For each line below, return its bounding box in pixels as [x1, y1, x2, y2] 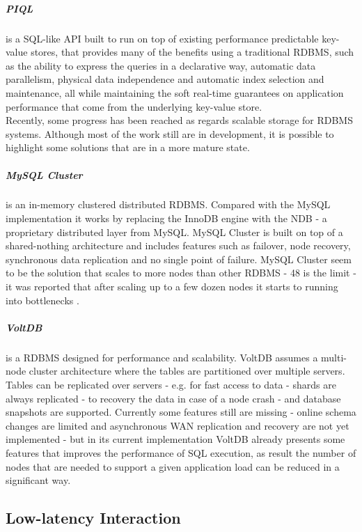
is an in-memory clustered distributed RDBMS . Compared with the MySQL [6, 197, 331, 212]
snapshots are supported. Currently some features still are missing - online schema [6, 405, 356, 419]
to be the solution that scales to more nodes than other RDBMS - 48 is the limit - [6, 265, 356, 280]
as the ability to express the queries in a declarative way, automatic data [6, 58, 316, 72]
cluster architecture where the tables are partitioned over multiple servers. [29, 363, 345, 378]
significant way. [6, 473, 71, 487]
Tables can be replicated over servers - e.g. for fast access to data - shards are [6, 377, 336, 391]
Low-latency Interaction [6, 507, 181, 529]
